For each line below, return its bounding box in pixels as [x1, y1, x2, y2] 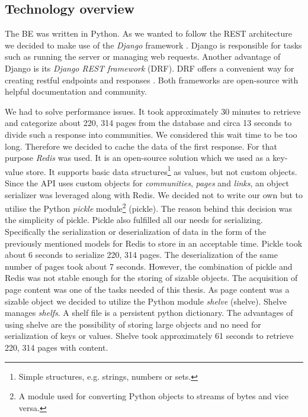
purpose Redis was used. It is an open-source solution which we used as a [5, 151, 270, 164]
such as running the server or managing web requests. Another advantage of [5, 50, 281, 63]
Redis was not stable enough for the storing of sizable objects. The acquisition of [5, 271, 298, 284]
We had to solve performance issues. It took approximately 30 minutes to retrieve [5, 105, 301, 117]
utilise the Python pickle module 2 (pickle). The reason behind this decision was [5, 201, 292, 214]
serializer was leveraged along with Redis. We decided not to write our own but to [5, 188, 303, 201]
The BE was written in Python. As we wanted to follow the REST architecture [5, 27, 292, 40]
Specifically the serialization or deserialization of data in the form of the [5, 225, 266, 238]
